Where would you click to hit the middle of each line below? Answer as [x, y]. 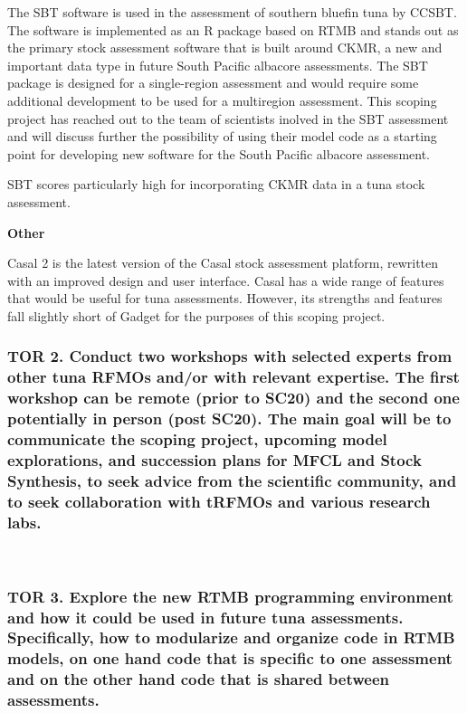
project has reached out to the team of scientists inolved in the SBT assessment [228, 118]
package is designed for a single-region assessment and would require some [213, 83]
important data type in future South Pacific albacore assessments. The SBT [218, 65]
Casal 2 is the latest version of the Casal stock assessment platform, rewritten [223, 263]
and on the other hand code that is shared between [198, 679]
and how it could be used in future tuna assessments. [205, 617]
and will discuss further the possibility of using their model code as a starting [222, 136]
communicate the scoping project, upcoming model [197, 439]
